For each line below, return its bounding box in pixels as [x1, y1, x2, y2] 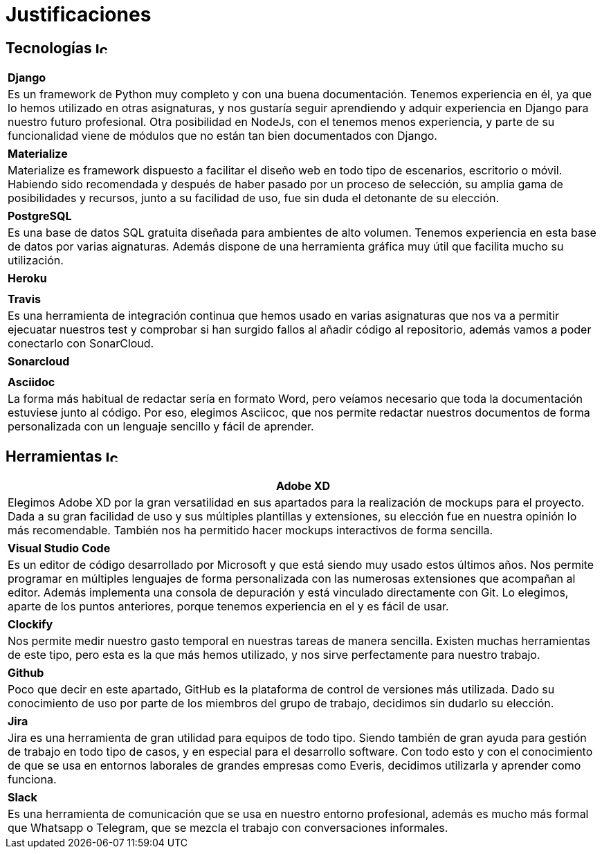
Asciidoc [8, 375, 55, 390]
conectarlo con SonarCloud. [8, 336, 154, 351]
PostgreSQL [8, 209, 72, 224]
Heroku [8, 271, 47, 286]
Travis [8, 292, 41, 307]
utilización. [8, 253, 64, 268]
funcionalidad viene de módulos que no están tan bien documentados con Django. [8, 129, 437, 143]
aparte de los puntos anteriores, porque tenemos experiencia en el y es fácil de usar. [8, 599, 449, 614]
